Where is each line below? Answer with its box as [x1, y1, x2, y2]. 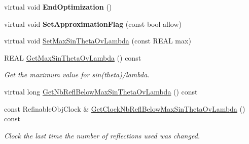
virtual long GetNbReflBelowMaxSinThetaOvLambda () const [4, 86, 198, 97]
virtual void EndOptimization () [4, 2, 112, 12]
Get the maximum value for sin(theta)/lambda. [4, 69, 150, 80]
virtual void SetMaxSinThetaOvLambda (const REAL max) [4, 35, 191, 46]
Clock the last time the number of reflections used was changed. [4, 130, 200, 140]
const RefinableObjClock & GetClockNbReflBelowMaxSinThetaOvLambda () [4, 103, 245, 114]
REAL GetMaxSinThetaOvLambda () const [4, 52, 141, 63]
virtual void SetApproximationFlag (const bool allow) [4, 18, 182, 29]
